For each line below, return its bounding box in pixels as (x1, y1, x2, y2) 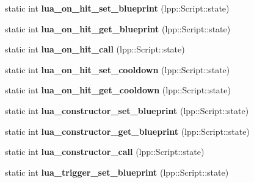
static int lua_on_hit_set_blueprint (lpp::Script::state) (5, 2, 230, 14)
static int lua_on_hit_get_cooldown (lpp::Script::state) (5, 84, 231, 96)
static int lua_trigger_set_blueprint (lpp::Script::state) (5, 165, 229, 178)
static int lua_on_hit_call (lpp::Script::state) (5, 43, 185, 56)
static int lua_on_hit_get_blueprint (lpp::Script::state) (5, 22, 231, 35)
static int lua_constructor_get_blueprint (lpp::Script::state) (5, 124, 250, 137)
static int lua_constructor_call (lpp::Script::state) (5, 145, 205, 158)
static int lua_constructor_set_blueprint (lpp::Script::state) (5, 104, 249, 117)
